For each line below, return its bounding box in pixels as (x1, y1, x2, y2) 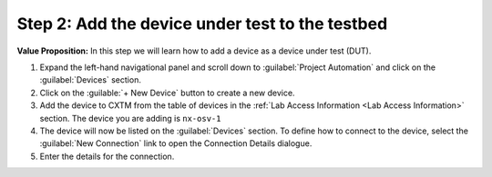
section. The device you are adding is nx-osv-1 (39, 113, 221, 123)
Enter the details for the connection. (39, 151, 175, 162)
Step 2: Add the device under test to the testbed (16, 14, 388, 34)
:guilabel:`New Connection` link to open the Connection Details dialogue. (39, 138, 313, 149)
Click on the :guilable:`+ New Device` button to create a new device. (39, 87, 295, 98)
